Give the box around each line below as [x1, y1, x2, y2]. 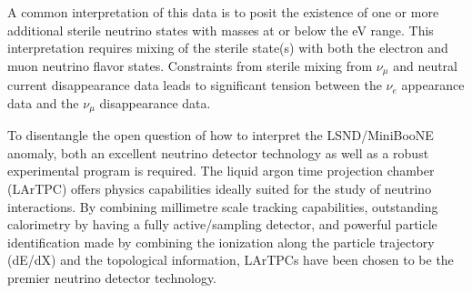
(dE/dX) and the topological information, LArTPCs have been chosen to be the [7, 250, 454, 269]
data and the [7, 93, 79, 112]
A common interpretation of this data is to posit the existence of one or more [7, 3, 439, 21]
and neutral [393, 56, 457, 75]
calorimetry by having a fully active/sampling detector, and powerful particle [7, 215, 437, 234]
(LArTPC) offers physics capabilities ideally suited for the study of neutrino [7, 179, 432, 198]
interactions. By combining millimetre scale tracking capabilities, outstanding [7, 197, 438, 216]
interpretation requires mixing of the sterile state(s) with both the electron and [7, 38, 448, 57]
